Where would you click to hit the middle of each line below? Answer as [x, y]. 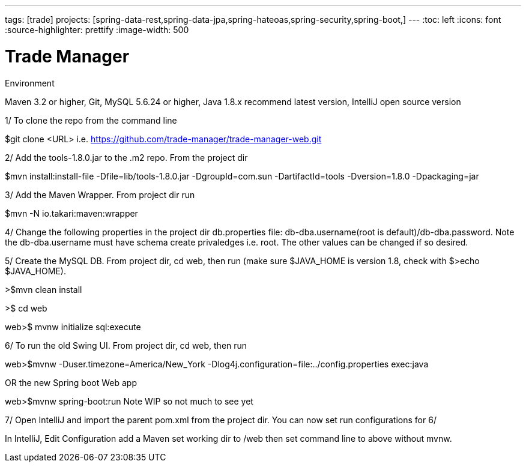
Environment [30, 83]
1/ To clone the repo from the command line [91, 120]
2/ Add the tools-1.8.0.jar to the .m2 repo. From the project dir [126, 157]
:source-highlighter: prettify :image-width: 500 [97, 30]
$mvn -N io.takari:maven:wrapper [71, 213]
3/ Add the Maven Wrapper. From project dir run [100, 194]
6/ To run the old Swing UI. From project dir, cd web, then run [126, 345]
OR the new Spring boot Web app [71, 382]
